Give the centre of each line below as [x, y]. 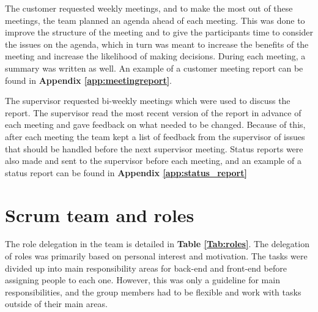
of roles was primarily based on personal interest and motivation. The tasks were [156, 256]
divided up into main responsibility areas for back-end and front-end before [146, 268]
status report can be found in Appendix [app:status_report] [126, 172]
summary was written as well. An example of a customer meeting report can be [154, 68]
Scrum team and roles [100, 214]
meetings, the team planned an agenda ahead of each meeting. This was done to [155, 20]
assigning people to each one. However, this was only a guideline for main [142, 280]
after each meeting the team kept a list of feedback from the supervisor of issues [155, 136]
